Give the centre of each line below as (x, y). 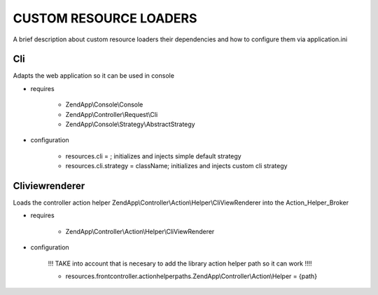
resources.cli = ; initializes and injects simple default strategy (153, 156)
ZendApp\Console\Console (104, 104)
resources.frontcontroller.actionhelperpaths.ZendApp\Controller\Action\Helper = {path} (191, 276)
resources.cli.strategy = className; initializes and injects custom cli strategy (176, 166)
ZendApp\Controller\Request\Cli (112, 114)
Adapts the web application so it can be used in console (94, 76)
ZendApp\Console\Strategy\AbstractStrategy (130, 124)
